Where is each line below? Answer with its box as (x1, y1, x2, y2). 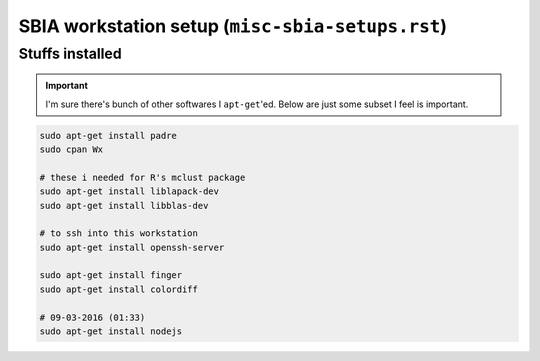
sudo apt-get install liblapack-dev (39, 186, 220, 197)
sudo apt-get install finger (39, 270, 183, 281)
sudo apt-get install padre (39, 130, 177, 141)
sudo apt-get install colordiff (39, 283, 199, 295)
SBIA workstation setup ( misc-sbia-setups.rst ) (18, 15, 447, 37)
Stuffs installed (18, 45, 122, 63)
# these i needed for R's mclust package (39, 171, 246, 183)
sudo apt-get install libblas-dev (39, 200, 209, 211)
